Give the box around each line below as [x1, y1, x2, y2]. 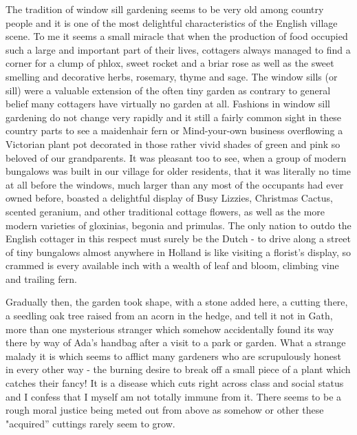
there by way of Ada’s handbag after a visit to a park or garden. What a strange [6, 335, 346, 350]
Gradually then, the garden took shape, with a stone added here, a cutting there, [6, 295, 348, 309]
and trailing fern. [6, 271, 77, 286]
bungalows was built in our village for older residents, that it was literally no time [6, 164, 351, 178]
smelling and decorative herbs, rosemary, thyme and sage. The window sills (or [6, 69, 338, 83]
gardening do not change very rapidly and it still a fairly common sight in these [6, 109, 342, 124]
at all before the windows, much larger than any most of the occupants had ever [6, 177, 344, 191]
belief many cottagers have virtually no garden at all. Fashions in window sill [6, 96, 330, 111]
